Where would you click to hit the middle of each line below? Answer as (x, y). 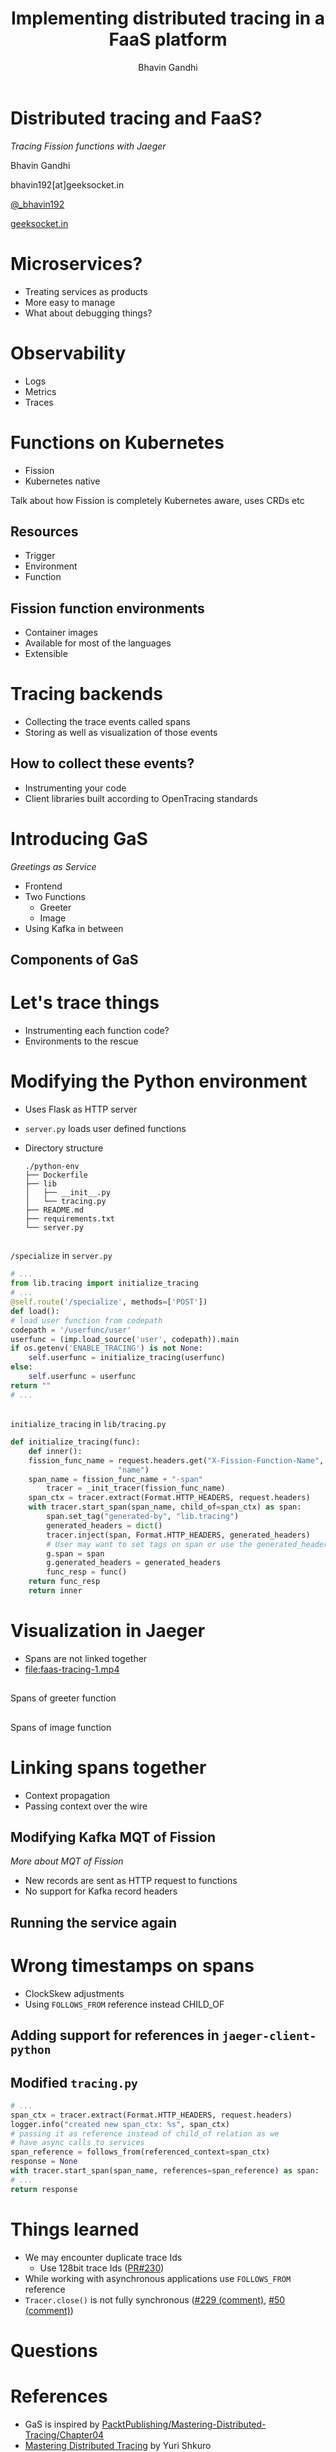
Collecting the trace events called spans (107, 722)
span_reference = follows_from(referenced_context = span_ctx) (140, 2152)
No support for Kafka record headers (101, 1891)
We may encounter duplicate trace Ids (103, 2257)
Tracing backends (86, 694)
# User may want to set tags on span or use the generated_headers (189, 1544)
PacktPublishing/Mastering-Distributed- (184, 2424)
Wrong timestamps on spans (132, 1966)
